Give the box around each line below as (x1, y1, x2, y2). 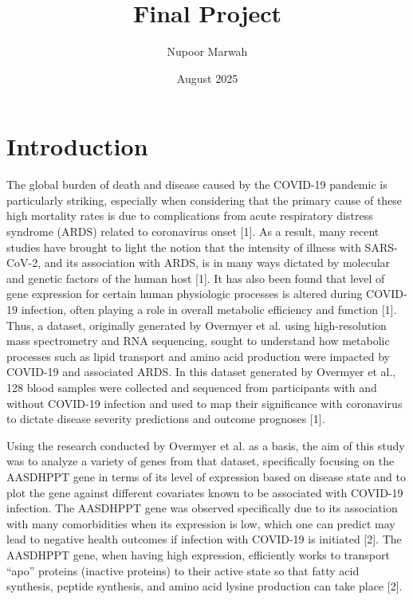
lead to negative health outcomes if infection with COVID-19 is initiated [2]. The (6, 531, 402, 547)
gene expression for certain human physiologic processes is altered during (6, 285, 363, 302)
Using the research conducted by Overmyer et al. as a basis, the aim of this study (6, 437, 405, 453)
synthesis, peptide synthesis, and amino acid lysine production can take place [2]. (6, 578, 403, 594)
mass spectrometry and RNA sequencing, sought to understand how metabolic (6, 332, 390, 349)
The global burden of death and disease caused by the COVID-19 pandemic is (6, 176, 387, 193)
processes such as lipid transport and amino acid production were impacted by (6, 347, 390, 364)
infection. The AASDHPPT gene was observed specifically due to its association (6, 500, 398, 516)
